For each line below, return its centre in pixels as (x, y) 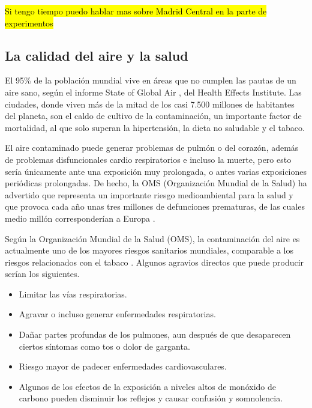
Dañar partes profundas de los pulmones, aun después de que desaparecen (155, 334)
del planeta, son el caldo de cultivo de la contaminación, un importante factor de (153, 116)
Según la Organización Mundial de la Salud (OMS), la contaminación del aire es (152, 238)
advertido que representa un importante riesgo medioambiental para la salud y (149, 194)
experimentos (29, 23)
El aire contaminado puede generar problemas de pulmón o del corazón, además (152, 148)
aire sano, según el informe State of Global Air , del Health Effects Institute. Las (153, 92)
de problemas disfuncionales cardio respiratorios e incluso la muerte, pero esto (148, 159)
